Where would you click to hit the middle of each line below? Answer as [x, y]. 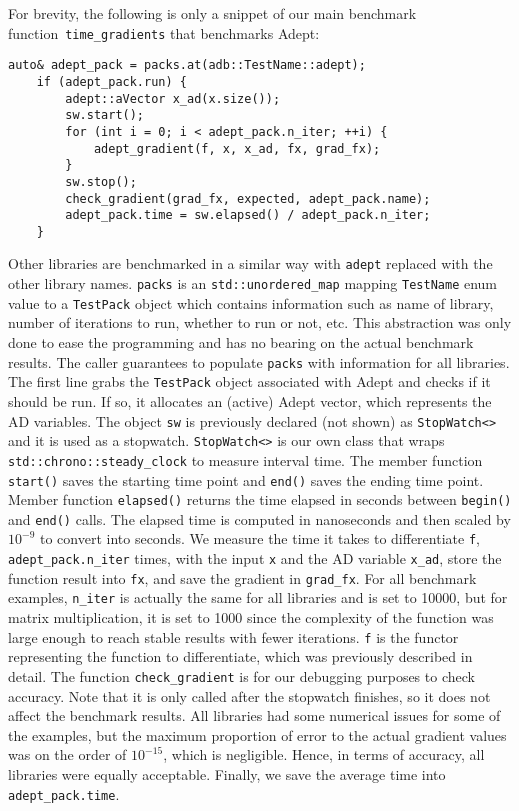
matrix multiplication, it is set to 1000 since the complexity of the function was [251, 617]
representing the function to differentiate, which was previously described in [240, 656]
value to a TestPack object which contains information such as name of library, [251, 302]
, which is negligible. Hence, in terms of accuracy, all [324, 754]
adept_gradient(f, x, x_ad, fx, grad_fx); [237, 148]
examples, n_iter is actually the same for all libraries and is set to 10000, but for [258, 597]
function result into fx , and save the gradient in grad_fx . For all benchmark [242, 577]
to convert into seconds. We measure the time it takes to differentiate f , [259, 538]
